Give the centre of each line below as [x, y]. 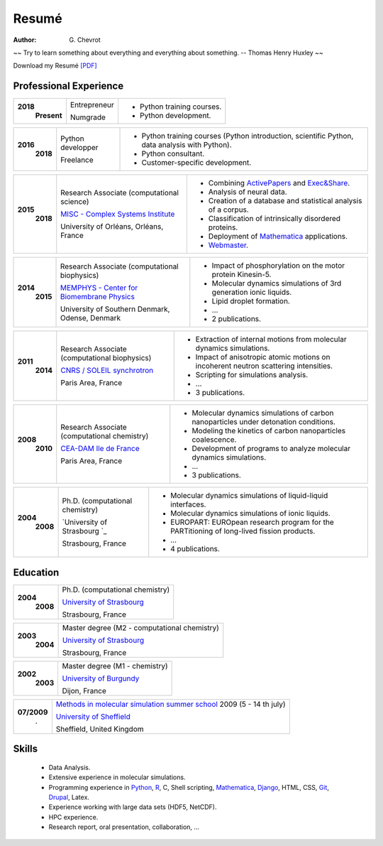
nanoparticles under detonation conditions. [264, 422]
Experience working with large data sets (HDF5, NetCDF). [133, 807]
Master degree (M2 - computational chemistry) [141, 627]
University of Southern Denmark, [115, 309]
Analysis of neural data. [248, 192]
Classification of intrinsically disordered [274, 219]
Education [36, 572]
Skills [26, 749]
